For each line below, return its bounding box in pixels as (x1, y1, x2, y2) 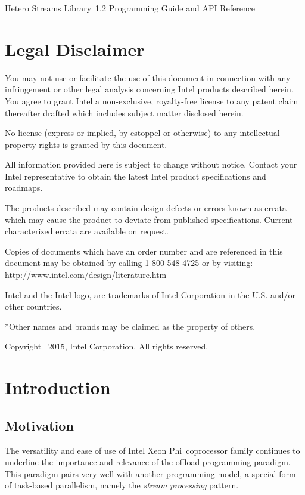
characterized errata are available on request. (5, 225, 169, 237)
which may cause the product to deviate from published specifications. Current (5, 213, 293, 225)
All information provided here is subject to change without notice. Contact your (5, 158, 297, 171)
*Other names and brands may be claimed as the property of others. (5, 320, 256, 332)
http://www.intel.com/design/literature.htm (5, 268, 167, 281)
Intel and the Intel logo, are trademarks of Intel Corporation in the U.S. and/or (5, 288, 296, 301)
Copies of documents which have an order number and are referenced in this (5, 245, 283, 257)
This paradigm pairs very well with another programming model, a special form (5, 467, 296, 479)
